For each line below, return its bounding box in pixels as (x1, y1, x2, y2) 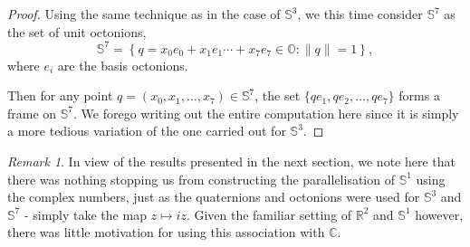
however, (415, 204, 464, 223)
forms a (398, 86, 440, 105)
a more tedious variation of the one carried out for (7, 121, 286, 140)
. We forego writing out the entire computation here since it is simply (73, 103, 459, 122)
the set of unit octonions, (7, 22, 147, 41)
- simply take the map (24, 204, 147, 223)
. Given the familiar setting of (186, 204, 352, 223)
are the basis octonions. (57, 55, 188, 74)
